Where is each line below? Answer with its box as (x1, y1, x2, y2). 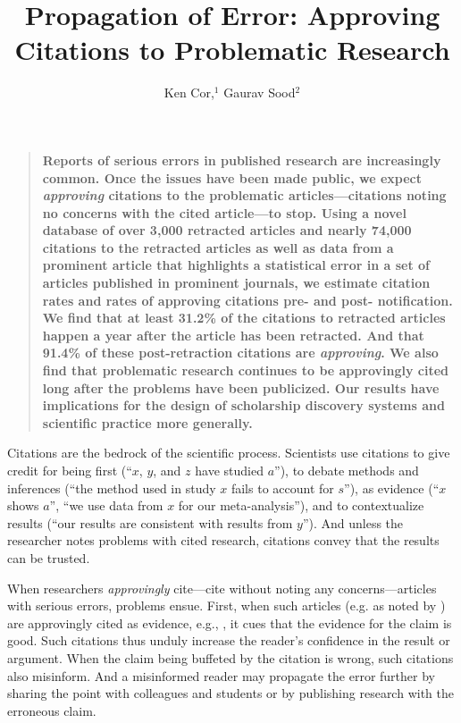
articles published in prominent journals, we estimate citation (42, 273, 431, 292)
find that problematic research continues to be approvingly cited (42, 361, 448, 380)
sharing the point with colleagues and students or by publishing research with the (7, 684, 454, 702)
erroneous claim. (7, 701, 96, 719)
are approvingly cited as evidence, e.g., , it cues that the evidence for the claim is (7, 613, 452, 632)
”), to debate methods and (274, 461, 419, 479)
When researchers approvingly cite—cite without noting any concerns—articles (7, 578, 437, 597)
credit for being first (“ (7, 461, 132, 479)
